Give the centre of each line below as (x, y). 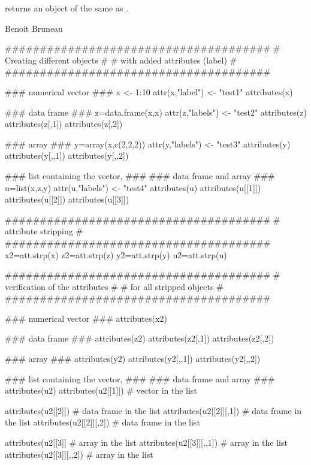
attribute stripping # (44, 231)
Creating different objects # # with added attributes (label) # (121, 60)
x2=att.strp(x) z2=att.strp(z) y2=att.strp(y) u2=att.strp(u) (116, 254)
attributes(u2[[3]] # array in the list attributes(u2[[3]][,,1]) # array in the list (146, 443)
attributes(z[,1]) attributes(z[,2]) (64, 124)
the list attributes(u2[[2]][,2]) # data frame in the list (102, 422)
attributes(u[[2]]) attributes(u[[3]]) (67, 199)
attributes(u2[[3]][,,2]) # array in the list (79, 454)
